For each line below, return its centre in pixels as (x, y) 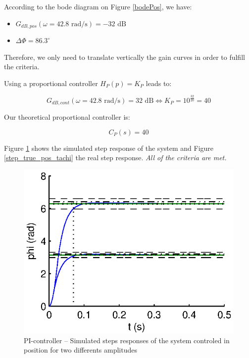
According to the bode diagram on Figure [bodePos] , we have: (98, 6)
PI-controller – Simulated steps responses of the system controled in (127, 340)
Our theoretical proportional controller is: (67, 117)
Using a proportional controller (51, 83)
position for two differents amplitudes (80, 350)
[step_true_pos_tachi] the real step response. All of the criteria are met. (115, 157)
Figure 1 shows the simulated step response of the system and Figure (109, 148)
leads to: (159, 83)
